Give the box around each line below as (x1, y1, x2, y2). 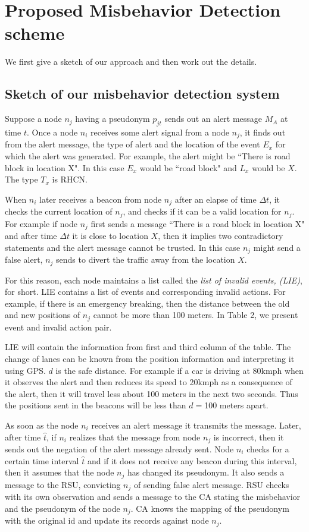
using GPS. (5, 364, 46, 376)
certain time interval (5, 454, 79, 467)
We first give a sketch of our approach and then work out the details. (5, 55, 257, 68)
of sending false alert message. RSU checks (133, 478, 289, 490)
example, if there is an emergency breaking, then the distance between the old (5, 297, 290, 309)
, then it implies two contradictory (158, 229, 283, 242)
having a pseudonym (75, 112, 150, 125)
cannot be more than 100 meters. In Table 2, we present (93, 309, 298, 321)
